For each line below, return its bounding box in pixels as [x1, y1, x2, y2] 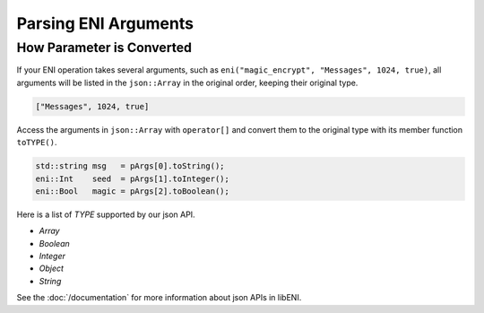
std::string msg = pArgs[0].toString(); [35, 161, 225, 171]
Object [39, 263, 65, 274]
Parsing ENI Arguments [16, 13, 194, 33]
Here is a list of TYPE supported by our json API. [16, 209, 196, 220]
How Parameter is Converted [16, 39, 193, 56]
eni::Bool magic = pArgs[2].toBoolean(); [35, 186, 230, 196]
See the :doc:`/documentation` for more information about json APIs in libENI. [16, 292, 302, 303]
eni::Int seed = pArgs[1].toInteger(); [35, 173, 230, 184]
